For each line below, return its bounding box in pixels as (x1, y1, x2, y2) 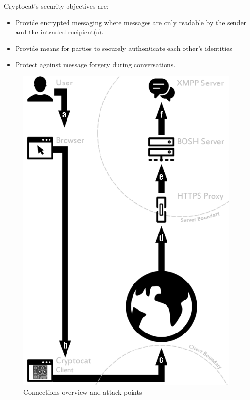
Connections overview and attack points (23, 386, 142, 397)
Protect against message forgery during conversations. (15, 59, 176, 69)
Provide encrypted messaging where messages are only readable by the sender (15, 17, 247, 27)
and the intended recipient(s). (15, 27, 104, 37)
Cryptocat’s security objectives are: (4, 1, 109, 11)
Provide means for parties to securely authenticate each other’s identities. (15, 43, 234, 53)
